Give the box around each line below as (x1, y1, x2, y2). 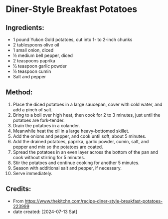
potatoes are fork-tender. (12, 117, 65, 123)
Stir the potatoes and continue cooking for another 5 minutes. (12, 160, 140, 166)
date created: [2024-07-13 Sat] (12, 209, 78, 215)
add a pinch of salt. (12, 106, 53, 113)
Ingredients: (5, 23, 44, 32)
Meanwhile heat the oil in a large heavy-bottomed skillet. (12, 128, 130, 134)
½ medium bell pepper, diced (12, 52, 73, 58)
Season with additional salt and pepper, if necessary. (12, 165, 122, 171)
